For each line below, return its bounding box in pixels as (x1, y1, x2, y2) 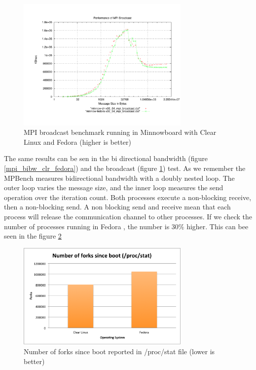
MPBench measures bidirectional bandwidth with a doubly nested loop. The (4, 172, 235, 183)
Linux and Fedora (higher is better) (24, 136, 132, 147)
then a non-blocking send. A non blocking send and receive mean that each (4, 202, 231, 212)
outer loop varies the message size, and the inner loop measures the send (4, 182, 223, 193)
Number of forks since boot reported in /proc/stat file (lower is (24, 346, 215, 356)
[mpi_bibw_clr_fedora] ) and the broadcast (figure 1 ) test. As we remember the (4, 163, 246, 173)
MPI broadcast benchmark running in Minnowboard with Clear (24, 127, 217, 137)
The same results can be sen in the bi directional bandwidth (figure (4, 153, 208, 164)
